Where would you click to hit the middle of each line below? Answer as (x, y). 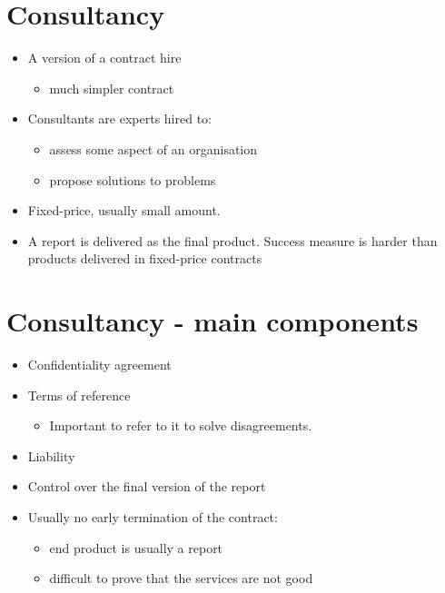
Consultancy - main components (213, 321)
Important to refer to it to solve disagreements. (181, 425)
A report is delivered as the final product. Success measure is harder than (232, 240)
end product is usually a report (136, 547)
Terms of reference (79, 395)
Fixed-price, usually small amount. (124, 210)
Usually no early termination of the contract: (153, 516)
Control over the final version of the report (147, 486)
